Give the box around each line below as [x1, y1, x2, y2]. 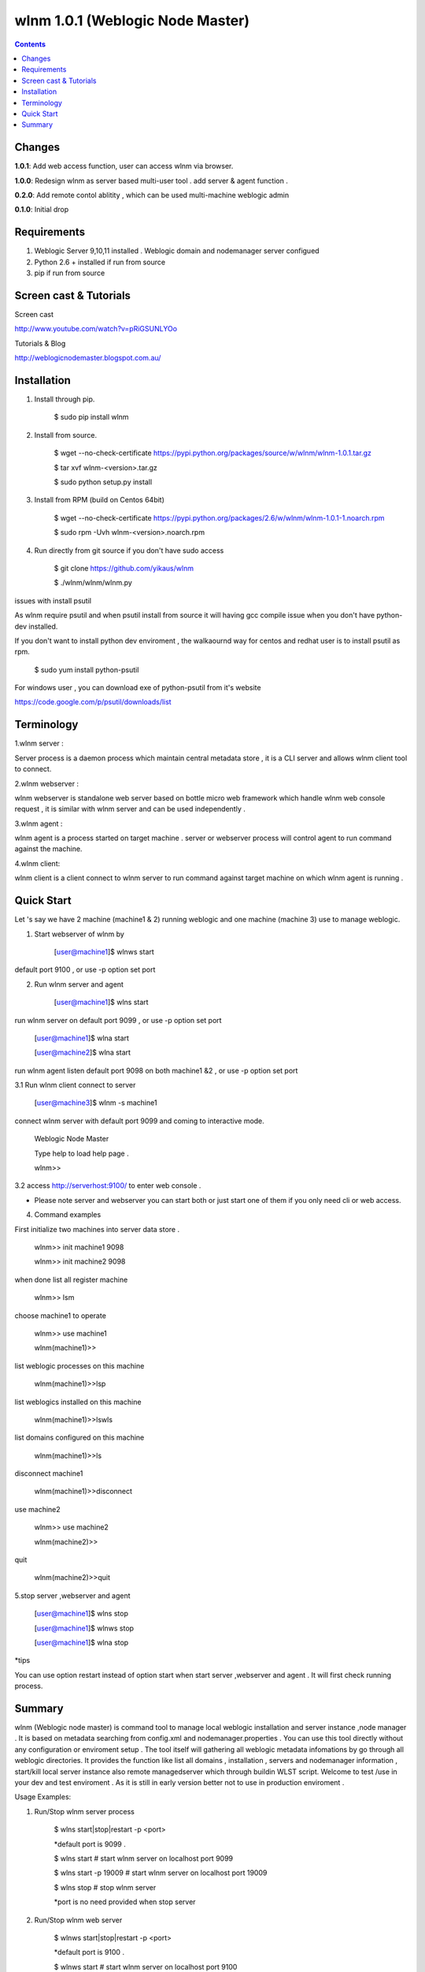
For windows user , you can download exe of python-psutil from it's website [14, 683, 261, 693]
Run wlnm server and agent [34, 979, 124, 989]
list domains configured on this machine [14, 1432, 145, 1443]
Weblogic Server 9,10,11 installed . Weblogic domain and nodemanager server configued [34, 246, 320, 256]
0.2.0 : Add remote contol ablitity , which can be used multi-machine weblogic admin [14, 190, 290, 200]
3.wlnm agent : [14, 819, 63, 828]
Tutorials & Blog [14, 338, 66, 348]
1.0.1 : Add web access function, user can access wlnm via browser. [14, 162, 234, 171]
